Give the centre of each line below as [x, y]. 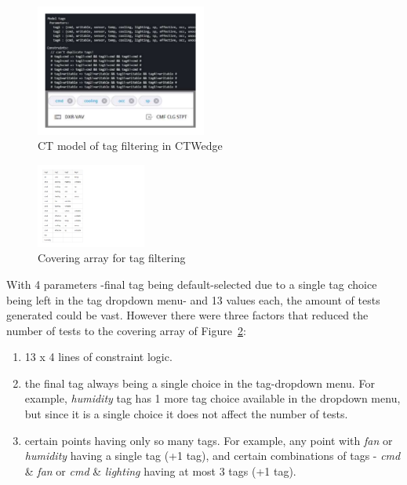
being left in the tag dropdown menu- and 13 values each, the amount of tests [193, 299]
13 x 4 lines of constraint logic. [98, 357]
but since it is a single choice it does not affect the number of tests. [186, 414]
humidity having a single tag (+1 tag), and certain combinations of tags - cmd [213, 456]
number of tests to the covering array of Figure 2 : [126, 330]
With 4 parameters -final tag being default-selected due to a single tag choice [192, 284]
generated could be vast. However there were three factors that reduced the [187, 315]
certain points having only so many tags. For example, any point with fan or [209, 440]
